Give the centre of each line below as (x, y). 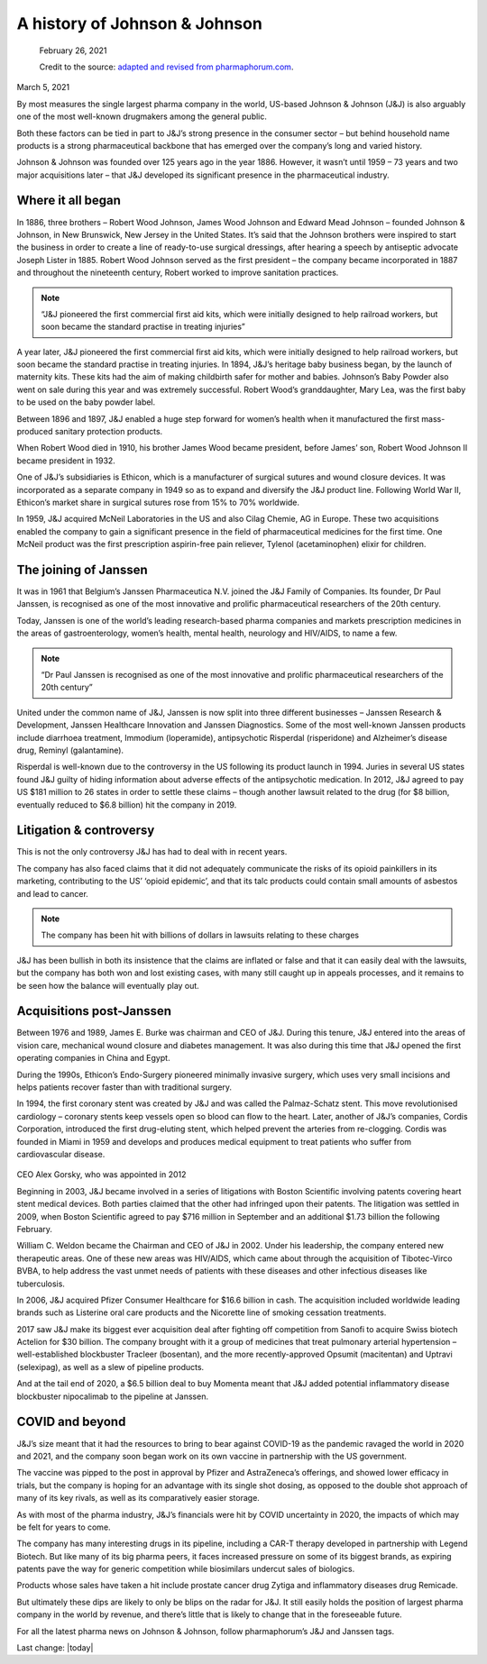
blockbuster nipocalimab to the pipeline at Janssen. (113, 1396)
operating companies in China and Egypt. (93, 1058)
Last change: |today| (55, 1648)
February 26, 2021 (73, 50)
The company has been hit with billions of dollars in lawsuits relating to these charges (200, 935)
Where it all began (69, 201)
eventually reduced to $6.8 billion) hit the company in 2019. (127, 805)
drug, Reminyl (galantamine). (70, 750)
